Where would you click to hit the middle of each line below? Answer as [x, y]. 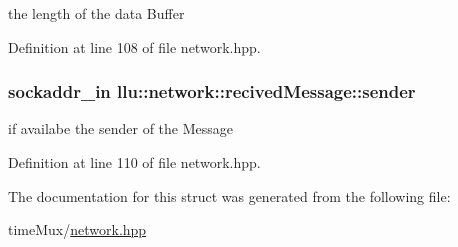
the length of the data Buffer [96, 13]
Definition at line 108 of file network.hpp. [134, 46]
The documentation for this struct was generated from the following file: [229, 195]
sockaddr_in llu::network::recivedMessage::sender [212, 91]
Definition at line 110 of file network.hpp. [134, 162]
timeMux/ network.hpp [77, 229]
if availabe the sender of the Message [121, 128]
